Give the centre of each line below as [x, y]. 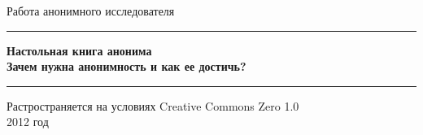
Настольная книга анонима [79, 50]
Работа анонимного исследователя [91, 11]
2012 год [28, 122]
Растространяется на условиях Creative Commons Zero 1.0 [153, 105]
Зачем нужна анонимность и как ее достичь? [126, 66]
